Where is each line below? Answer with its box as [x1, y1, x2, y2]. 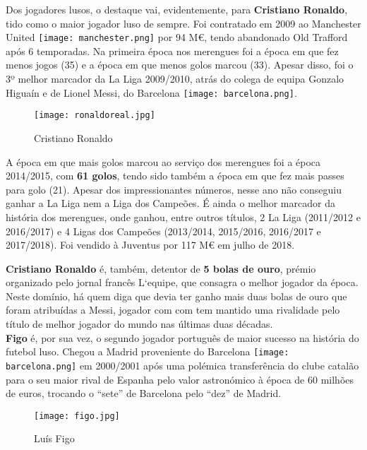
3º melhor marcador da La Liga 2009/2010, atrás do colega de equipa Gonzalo [6, 71, 344, 86]
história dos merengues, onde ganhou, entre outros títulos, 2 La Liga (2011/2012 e [6, 209, 361, 224]
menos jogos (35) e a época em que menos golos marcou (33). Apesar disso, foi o [6, 57, 354, 72]
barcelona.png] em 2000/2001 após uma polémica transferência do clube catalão [6, 357, 359, 372]
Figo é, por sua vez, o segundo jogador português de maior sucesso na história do [6, 330, 359, 345]
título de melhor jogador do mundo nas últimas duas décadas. [6, 316, 273, 331]
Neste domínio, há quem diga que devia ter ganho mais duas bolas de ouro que [6, 288, 347, 303]
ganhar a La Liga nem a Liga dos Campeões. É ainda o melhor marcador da [6, 196, 335, 211]
